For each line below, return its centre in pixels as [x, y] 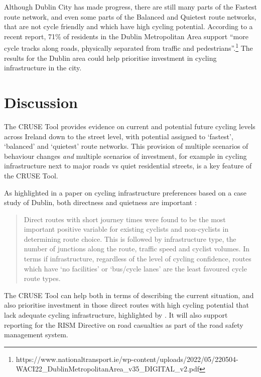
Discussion [41, 102]
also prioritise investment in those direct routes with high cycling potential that [126, 305]
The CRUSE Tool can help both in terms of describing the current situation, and [129, 295]
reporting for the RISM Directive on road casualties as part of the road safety [124, 324]
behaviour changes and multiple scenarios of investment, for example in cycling [125, 156]
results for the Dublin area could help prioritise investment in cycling [110, 58]
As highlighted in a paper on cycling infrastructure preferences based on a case [125, 192]
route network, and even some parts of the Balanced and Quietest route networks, [130, 16]
